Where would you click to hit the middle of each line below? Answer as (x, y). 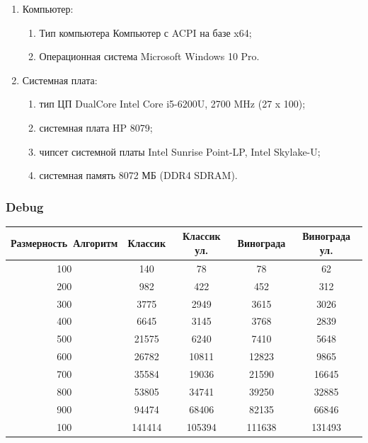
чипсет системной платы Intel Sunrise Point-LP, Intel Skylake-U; (180, 151)
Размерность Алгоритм (64, 243)
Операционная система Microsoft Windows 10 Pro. (149, 56)
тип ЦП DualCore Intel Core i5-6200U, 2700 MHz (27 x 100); (172, 104)
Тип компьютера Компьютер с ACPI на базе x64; (145, 32)
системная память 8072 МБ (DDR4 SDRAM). (138, 175)
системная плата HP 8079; (96, 127)
